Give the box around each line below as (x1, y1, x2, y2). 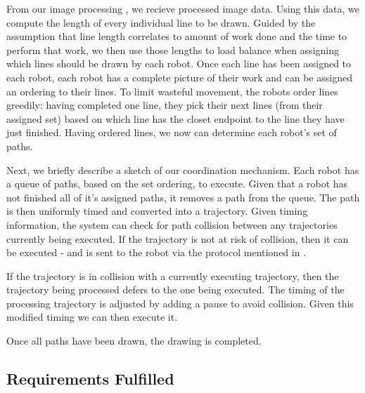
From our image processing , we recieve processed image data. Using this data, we (6, 1, 360, 15)
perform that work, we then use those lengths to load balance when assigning (6, 42, 339, 57)
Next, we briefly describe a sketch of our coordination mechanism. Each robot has (6, 162, 359, 177)
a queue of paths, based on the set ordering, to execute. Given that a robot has (6, 176, 348, 191)
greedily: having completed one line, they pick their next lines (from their (6, 98, 323, 112)
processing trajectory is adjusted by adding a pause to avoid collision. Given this (6, 295, 354, 310)
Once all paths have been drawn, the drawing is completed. (6, 333, 262, 348)
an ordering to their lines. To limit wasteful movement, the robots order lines (6, 84, 338, 98)
